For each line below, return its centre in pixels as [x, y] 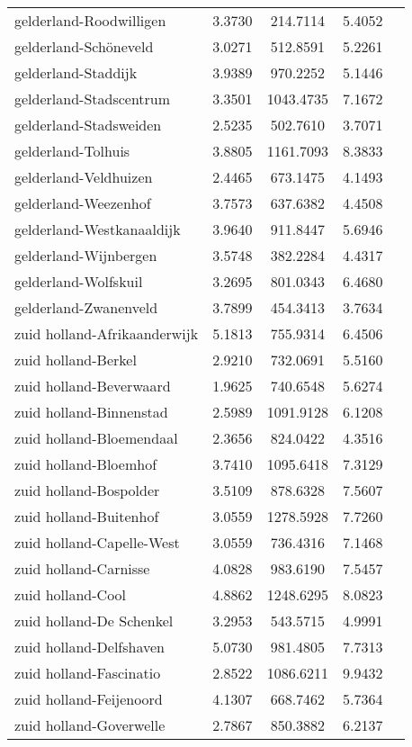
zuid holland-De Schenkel [94, 621]
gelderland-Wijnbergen [86, 255]
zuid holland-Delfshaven [90, 647]
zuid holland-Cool [71, 594]
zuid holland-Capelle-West [97, 542]
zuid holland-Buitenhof [87, 516]
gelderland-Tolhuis [72, 151]
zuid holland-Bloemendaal [96, 438]
